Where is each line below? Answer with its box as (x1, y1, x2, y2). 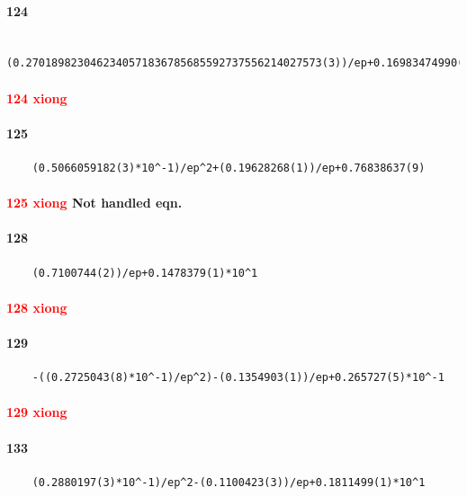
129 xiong (6, 403, 67, 421)
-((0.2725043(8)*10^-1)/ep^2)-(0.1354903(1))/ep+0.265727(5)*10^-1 (31, 371, 445, 385)
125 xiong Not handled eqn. (6, 193, 183, 212)
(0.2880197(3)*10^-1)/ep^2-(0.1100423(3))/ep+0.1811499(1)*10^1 (31, 475, 426, 489)
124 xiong (6, 88, 67, 107)
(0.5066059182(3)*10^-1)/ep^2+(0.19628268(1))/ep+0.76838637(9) (31, 161, 426, 174)
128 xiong (6, 297, 67, 316)
